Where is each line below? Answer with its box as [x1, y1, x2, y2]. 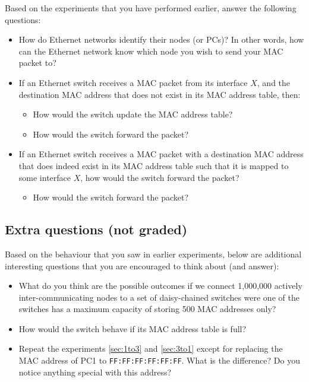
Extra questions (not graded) [5, 220, 188, 238]
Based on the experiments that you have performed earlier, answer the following [5, 2, 297, 14]
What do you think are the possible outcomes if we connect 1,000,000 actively [18, 279, 302, 292]
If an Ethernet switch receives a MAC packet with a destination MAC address [18, 148, 304, 160]
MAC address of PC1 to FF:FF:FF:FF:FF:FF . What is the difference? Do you [18, 354, 300, 367]
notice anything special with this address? [18, 365, 172, 378]
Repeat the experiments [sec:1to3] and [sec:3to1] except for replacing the [18, 342, 283, 355]
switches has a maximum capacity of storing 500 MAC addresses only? [18, 303, 276, 315]
